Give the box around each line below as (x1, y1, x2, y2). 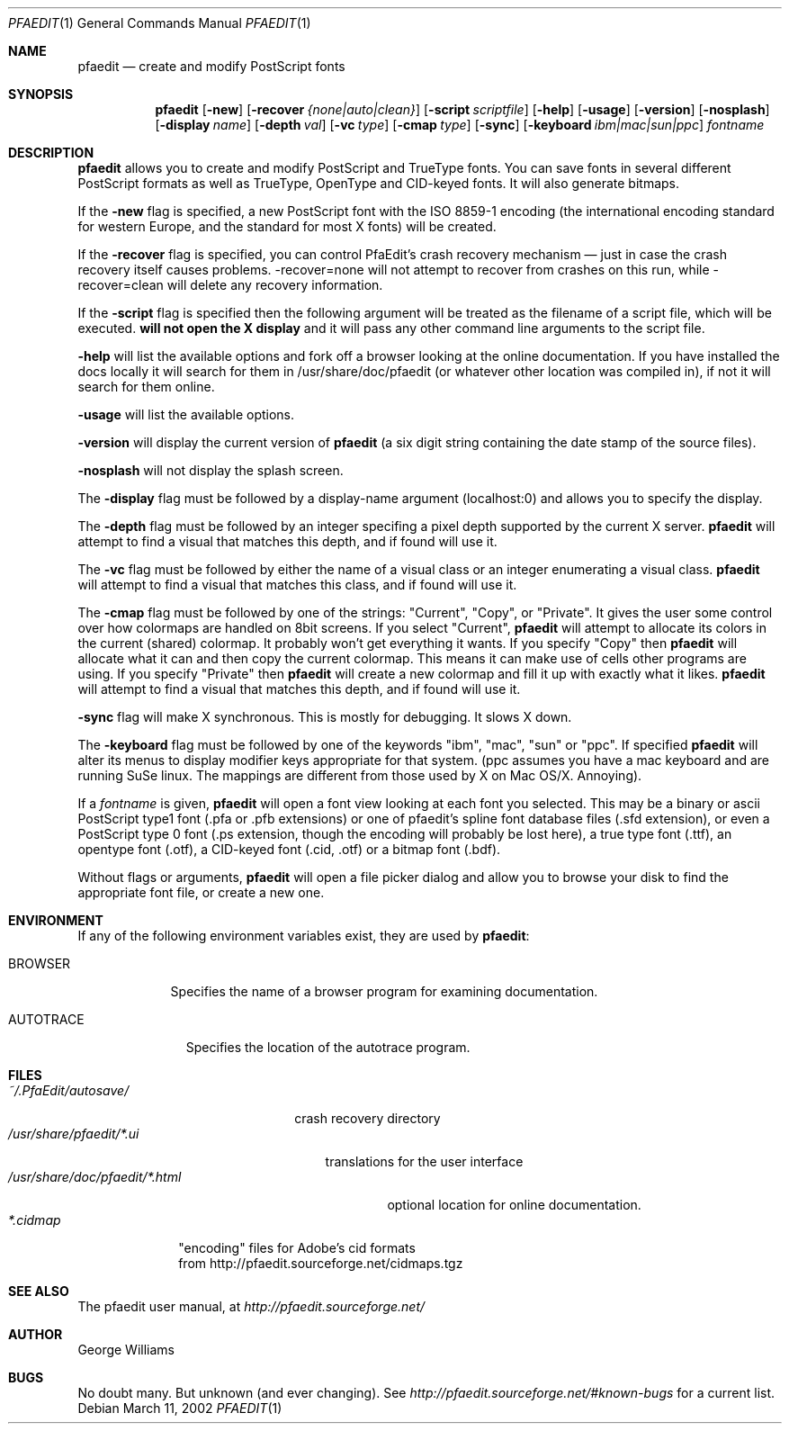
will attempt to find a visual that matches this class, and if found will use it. (77, 577, 517, 592)
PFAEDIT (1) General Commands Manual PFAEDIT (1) (8, 15, 311, 31)
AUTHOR (8, 1327, 63, 1342)
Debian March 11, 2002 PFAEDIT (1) (77, 1400, 282, 1416)
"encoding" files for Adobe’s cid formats (178, 1240, 416, 1255)
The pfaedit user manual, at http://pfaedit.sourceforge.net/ (77, 1299, 426, 1314)
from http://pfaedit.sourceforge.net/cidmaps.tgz (178, 1255, 463, 1271)
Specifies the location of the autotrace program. (185, 1039, 471, 1055)
